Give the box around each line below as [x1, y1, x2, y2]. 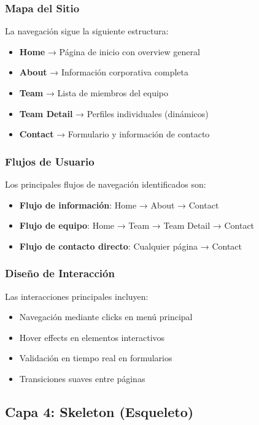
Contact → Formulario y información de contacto [19, 128, 210, 140]
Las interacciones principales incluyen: [5, 289, 149, 302]
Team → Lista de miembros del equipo [19, 86, 169, 99]
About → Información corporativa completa [19, 66, 188, 78]
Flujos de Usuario [5, 153, 95, 169]
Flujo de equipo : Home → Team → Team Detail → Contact [19, 219, 255, 232]
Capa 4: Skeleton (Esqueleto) [5, 402, 194, 421]
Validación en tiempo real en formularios [19, 351, 172, 364]
